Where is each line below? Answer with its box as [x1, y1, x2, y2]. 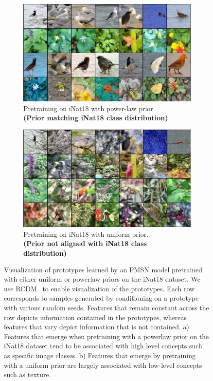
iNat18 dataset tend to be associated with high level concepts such [4, 341, 202, 351]
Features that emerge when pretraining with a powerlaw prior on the [4, 331, 209, 341]
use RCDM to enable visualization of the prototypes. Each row [4, 283, 195, 293]
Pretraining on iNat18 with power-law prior [23, 103, 153, 113]
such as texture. [4, 369, 51, 380]
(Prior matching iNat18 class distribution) [23, 113, 168, 123]
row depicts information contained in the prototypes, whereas [4, 312, 187, 322]
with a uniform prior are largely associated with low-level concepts [4, 360, 202, 370]
